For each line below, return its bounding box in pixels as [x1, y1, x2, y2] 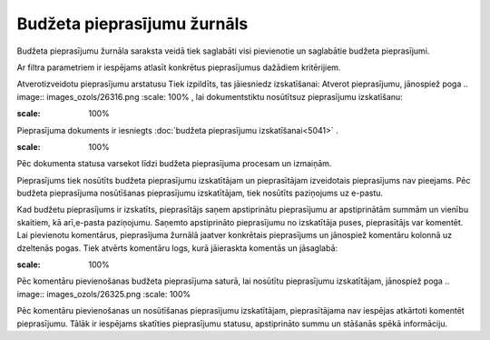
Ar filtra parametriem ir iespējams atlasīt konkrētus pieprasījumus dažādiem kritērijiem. [16, 62, 341, 73]
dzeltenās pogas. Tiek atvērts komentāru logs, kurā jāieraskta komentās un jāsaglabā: [16, 242, 338, 254]
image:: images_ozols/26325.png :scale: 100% [16, 288, 191, 299]
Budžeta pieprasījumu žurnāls [16, 14, 249, 34]
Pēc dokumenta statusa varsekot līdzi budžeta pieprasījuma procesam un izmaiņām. [16, 158, 332, 169]
